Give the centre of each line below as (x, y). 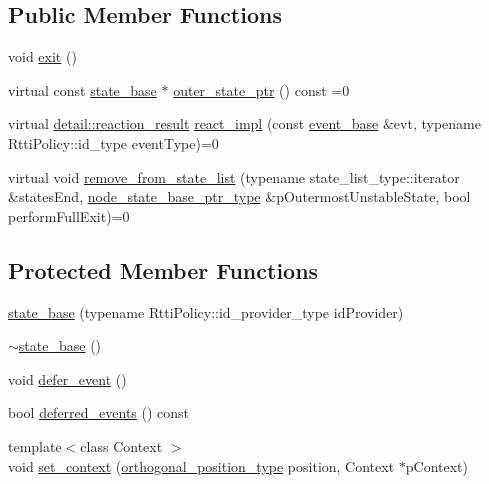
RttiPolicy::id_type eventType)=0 (113, 142)
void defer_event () (67, 378)
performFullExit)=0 (69, 215)
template (35, 445)
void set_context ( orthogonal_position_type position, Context (201, 465)
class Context (121, 445)
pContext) (437, 465)
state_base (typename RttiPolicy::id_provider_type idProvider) (206, 311)
